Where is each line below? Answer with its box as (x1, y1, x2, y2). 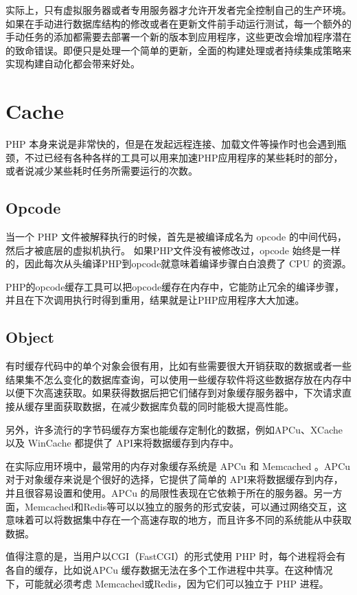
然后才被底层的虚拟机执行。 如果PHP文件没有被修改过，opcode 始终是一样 (5, 243, 341, 257)
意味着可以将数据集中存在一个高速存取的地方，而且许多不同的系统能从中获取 (5, 513, 352, 527)
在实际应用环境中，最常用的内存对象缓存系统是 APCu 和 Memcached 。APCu (5, 458, 351, 473)
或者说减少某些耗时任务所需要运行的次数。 (5, 164, 198, 178)
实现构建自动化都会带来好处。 (5, 56, 140, 71)
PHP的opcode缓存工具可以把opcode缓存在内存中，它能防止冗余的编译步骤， (5, 279, 345, 293)
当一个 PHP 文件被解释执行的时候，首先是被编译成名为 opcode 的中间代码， (5, 229, 347, 244)
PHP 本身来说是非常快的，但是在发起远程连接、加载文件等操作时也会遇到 (5, 137, 337, 151)
